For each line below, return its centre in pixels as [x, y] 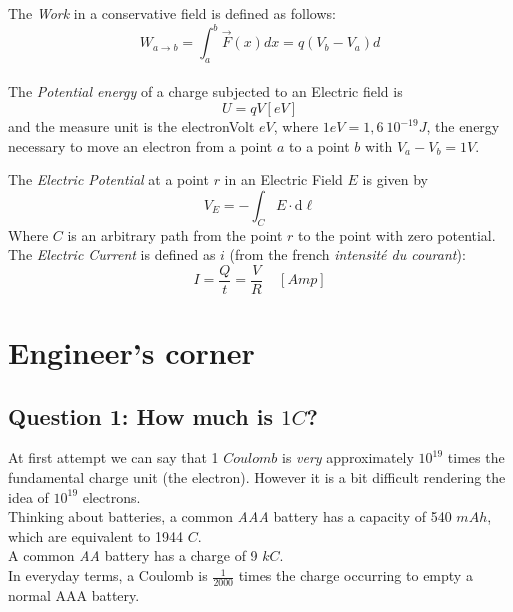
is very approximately [348, 457]
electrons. [111, 496]
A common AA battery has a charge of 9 [133, 555]
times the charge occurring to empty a [355, 575]
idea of [28, 496]
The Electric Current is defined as [112, 254]
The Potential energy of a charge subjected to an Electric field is [205, 91]
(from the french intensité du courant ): [347, 254]
